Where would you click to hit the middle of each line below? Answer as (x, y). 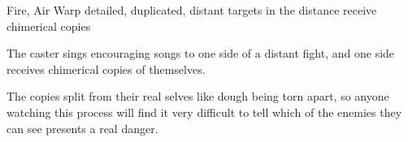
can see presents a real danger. (82, 128)
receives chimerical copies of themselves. (106, 69)
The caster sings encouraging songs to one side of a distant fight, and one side (201, 53)
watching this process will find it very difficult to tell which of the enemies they (204, 112)
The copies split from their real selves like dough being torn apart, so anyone (198, 96)
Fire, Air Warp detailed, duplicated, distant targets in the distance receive (192, 10)
